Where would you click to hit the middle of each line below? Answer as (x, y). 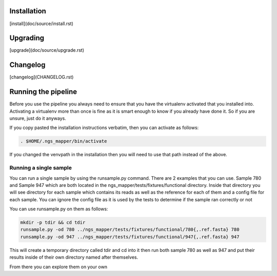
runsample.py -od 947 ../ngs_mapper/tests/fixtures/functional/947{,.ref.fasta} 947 (130, 237)
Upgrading (27, 38)
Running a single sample (41, 168)
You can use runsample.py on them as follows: (59, 209)
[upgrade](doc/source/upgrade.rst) (47, 50)
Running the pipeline (43, 92)
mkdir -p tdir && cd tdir (53, 222)
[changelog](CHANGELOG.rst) (42, 77)
